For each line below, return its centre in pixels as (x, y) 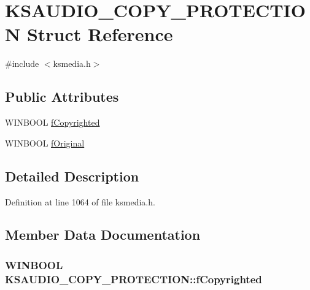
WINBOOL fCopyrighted (52, 122)
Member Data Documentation (103, 235)
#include (22, 63)
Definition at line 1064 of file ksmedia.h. (80, 201)
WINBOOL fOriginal (45, 143)
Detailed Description (72, 176)
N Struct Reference (89, 34)
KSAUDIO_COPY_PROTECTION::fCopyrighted (134, 279)
